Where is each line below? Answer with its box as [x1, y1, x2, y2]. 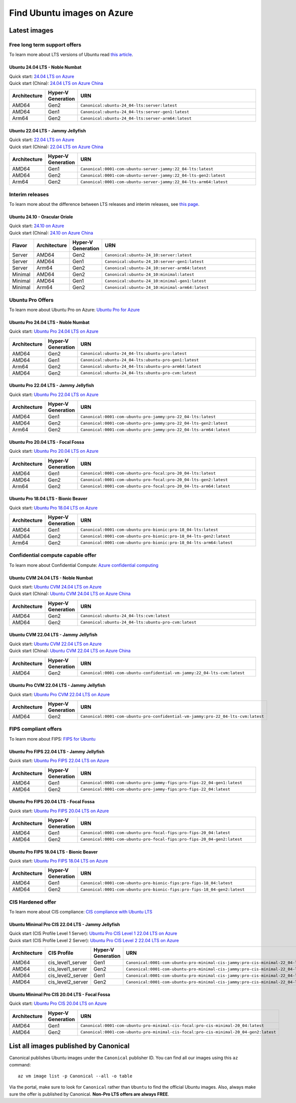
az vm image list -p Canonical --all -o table [18, 1073, 133, 1079]
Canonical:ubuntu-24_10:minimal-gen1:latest [105, 278, 207, 283]
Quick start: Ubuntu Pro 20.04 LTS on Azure [9, 448, 99, 454]
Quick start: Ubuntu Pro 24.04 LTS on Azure [9, 328, 99, 334]
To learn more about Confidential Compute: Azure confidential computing [9, 562, 159, 568]
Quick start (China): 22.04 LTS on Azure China [9, 144, 104, 150]
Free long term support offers [9, 41, 81, 48]
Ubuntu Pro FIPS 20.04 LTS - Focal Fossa [9, 799, 95, 805]
